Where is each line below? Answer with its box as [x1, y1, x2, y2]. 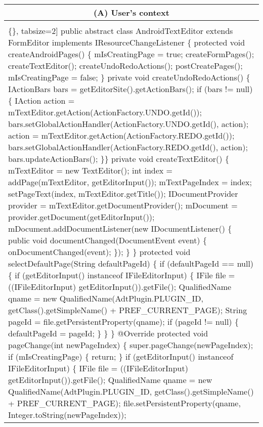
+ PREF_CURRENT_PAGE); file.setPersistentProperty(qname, [8, 397, 241, 409]
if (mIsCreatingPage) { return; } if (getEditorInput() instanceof [8, 351, 234, 362]
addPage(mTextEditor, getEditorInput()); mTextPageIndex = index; [8, 176, 252, 188]
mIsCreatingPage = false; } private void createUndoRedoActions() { [8, 71, 250, 83]
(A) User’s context [94, 7, 169, 18]
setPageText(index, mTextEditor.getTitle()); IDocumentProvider [8, 188, 238, 199]
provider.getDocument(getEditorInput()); [8, 211, 155, 223]
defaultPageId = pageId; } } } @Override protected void [8, 327, 208, 339]
